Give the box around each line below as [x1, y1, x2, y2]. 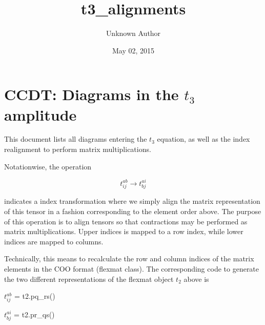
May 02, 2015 [112, 45, 155, 55]
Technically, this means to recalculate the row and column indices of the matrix [4, 253, 254, 264]
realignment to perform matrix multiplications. [4, 144, 151, 155]
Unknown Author [106, 28, 161, 39]
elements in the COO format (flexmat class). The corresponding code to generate [4, 263, 259, 274]
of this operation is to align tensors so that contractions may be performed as [4, 216, 248, 226]
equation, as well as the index [157, 133, 250, 144]
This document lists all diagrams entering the [4, 133, 147, 144]
